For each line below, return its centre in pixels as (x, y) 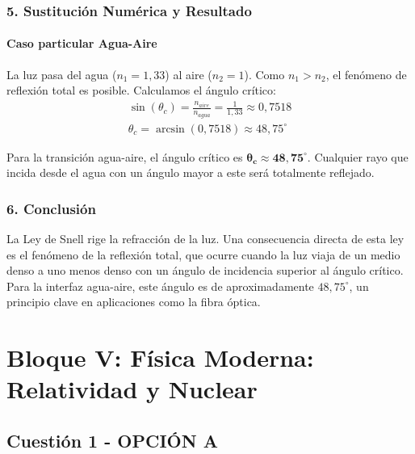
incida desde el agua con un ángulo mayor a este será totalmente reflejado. (191, 172)
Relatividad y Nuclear (132, 389)
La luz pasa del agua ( (62, 74)
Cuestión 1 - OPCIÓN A (112, 440)
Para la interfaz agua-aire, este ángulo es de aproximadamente (160, 286)
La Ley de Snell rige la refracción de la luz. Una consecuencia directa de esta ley (205, 239)
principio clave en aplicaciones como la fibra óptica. (134, 302)
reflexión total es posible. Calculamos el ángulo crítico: (141, 90)
